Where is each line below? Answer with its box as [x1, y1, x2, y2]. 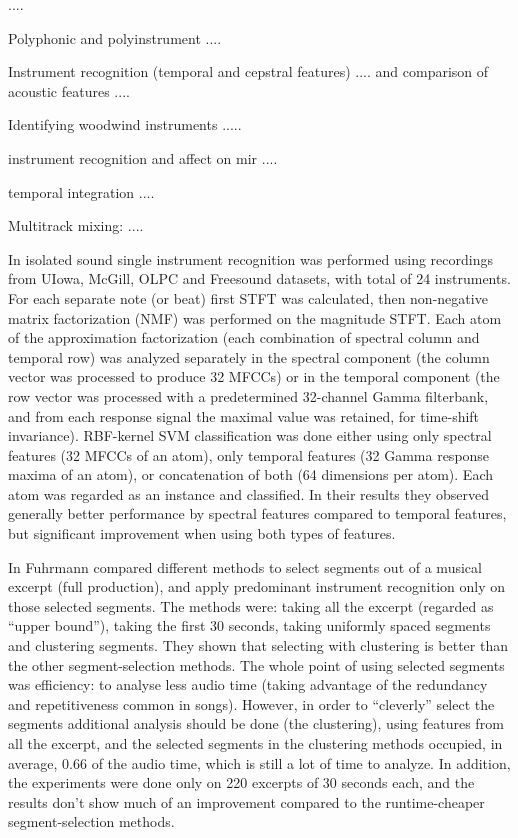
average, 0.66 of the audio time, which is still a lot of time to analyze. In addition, [8, 752, 511, 773]
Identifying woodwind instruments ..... [8, 114, 242, 135]
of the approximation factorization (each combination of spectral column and [8, 327, 480, 348]
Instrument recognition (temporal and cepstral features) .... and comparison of [8, 61, 489, 82]
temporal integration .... [8, 181, 155, 202]
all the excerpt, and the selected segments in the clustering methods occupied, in [8, 733, 503, 753]
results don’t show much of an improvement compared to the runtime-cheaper [8, 791, 485, 812]
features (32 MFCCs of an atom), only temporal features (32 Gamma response [8, 444, 490, 465]
